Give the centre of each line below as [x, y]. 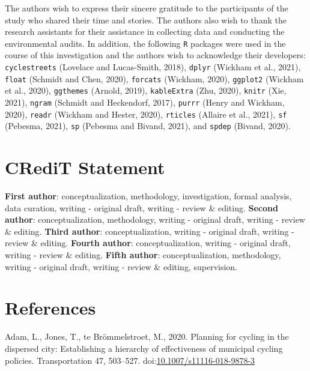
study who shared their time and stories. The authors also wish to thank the [146, 20]
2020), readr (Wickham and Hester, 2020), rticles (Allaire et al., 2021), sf [146, 114]
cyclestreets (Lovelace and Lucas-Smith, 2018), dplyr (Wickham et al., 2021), [153, 67]
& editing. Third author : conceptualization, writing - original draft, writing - [150, 231]
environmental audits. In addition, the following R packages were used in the [145, 43]
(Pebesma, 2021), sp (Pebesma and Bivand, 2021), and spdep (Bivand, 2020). [148, 126]
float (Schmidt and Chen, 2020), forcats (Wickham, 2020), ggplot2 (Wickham [154, 78]
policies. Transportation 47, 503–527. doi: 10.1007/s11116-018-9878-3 [130, 360]
